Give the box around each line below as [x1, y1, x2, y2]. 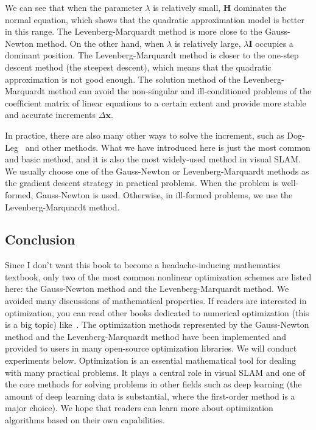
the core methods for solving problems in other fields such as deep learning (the [5, 378, 302, 390]
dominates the [234, 1, 287, 13]
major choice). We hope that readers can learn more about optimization [5, 401, 273, 414]
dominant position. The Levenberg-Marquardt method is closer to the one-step [5, 49, 299, 61]
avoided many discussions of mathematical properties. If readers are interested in [5, 294, 307, 307]
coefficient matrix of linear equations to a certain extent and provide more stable [5, 96, 306, 109]
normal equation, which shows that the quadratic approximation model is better [5, 13, 304, 26]
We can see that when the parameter [5, 1, 142, 13]
